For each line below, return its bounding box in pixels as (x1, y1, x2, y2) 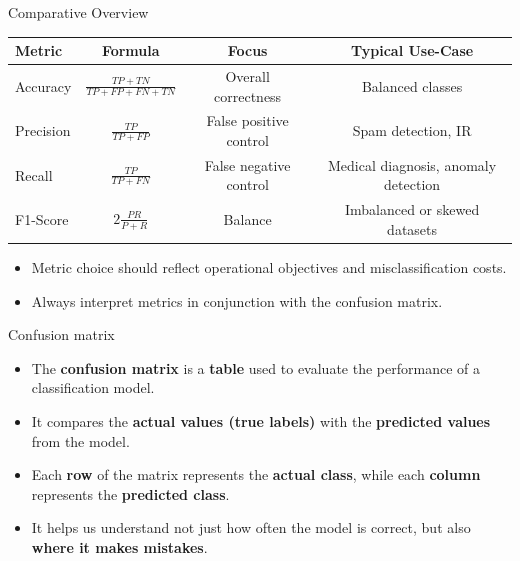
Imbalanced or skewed (344, 199, 480, 220)
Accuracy (15, 75, 72, 96)
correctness (214, 85, 282, 106)
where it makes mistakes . (31, 536, 208, 557)
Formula (101, 40, 160, 61)
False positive (206, 110, 289, 131)
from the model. (31, 430, 130, 451)
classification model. (31, 377, 155, 398)
